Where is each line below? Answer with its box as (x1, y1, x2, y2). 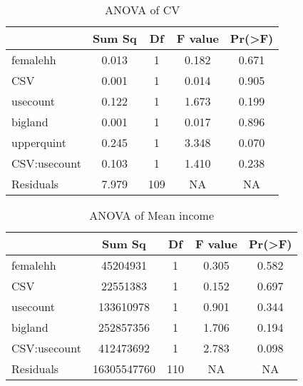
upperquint (11, 134, 66, 151)
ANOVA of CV (104, 1, 180, 18)
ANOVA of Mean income (89, 207, 215, 223)
